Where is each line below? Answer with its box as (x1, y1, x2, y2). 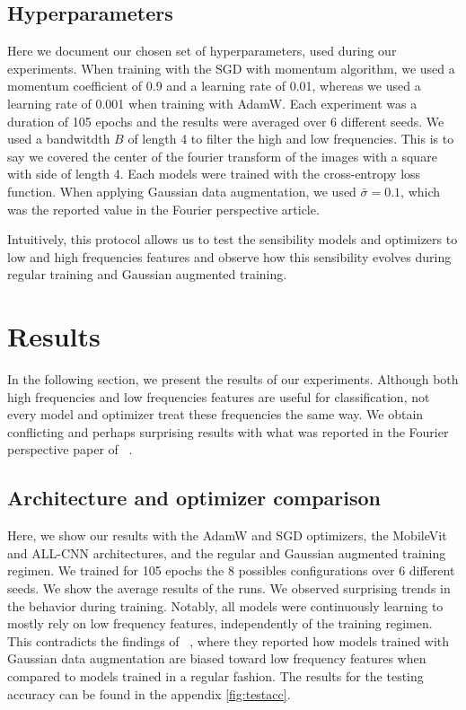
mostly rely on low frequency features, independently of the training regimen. (7, 614, 433, 633)
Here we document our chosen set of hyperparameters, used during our (7, 41, 397, 60)
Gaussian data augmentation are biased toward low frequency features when (7, 649, 426, 668)
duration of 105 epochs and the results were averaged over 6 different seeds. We (7, 111, 444, 130)
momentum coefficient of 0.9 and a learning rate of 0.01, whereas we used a (7, 76, 421, 95)
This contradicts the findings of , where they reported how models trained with (7, 631, 450, 650)
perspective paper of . (7, 440, 133, 459)
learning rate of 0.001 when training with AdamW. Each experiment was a (7, 93, 418, 112)
